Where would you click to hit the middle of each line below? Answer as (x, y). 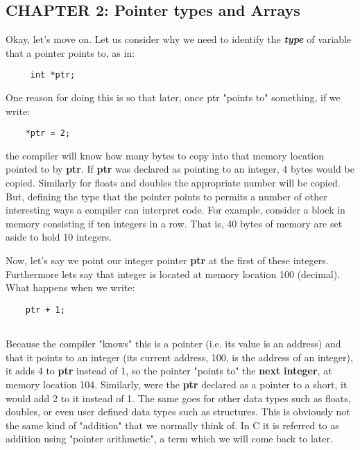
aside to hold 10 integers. (59, 237)
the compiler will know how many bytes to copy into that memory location (165, 155)
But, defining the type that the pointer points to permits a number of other (166, 196)
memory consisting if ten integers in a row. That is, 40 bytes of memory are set (174, 223)
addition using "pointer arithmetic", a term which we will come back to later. (169, 439)
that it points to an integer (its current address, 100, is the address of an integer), (179, 357)
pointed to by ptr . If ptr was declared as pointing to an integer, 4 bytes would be (180, 169)
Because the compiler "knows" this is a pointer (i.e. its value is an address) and (173, 344)
